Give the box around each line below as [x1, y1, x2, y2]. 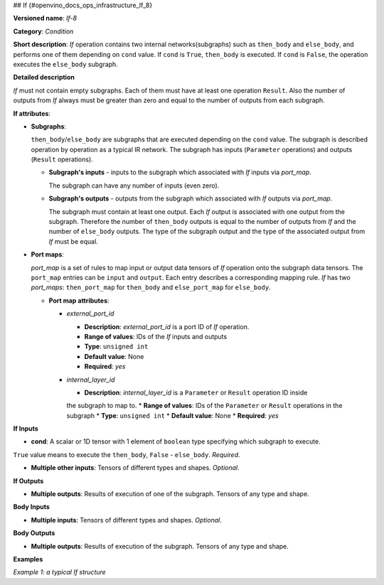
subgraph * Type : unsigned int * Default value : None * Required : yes [66, 411, 279, 419]
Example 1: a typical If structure [13, 568, 106, 576]
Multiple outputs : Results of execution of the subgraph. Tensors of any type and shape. [31, 542, 289, 550]
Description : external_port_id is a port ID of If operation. [84, 322, 250, 331]
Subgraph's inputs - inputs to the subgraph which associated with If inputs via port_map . [48, 168, 312, 177]
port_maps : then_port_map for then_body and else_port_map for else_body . [31, 283, 271, 291]
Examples [13, 554, 43, 563]
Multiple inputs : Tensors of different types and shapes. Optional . [31, 515, 222, 524]
